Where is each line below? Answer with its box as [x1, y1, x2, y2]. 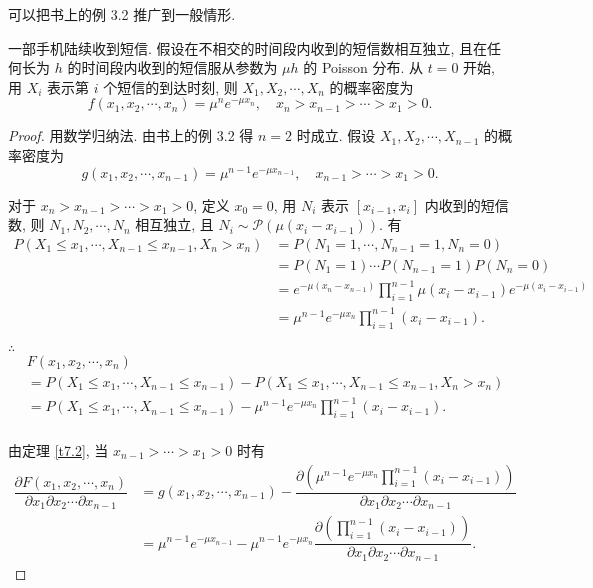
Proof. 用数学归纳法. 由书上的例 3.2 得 [8, 125, 254, 146]
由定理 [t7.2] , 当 [8, 439, 109, 460]
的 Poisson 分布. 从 [303, 57, 423, 78]
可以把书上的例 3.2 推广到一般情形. [8, 4, 236, 24]
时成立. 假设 [296, 125, 376, 146]
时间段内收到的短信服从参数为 [81, 57, 278, 78]
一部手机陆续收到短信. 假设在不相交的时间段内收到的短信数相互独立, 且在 [8, 37, 488, 58]
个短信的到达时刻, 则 [103, 76, 238, 97]
